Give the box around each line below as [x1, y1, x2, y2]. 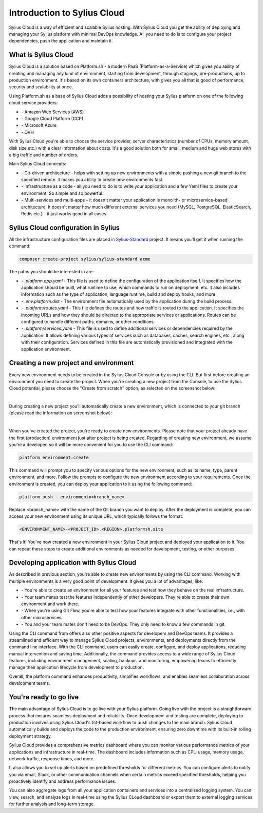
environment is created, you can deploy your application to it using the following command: [9, 481, 192, 487]
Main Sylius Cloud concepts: [9, 161, 67, 167]
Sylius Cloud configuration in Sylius [9, 224, 120, 232]
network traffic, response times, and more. [9, 755, 95, 761]
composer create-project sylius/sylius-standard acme [19, 256, 150, 262]
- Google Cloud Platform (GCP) [21, 115, 84, 122]
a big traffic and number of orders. [9, 152, 78, 158]
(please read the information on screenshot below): [9, 410, 112, 416]
